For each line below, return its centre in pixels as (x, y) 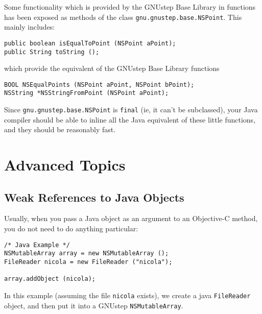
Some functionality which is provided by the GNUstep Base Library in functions (130, 7)
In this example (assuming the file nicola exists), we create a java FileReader (127, 295)
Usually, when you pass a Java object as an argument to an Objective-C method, (131, 218)
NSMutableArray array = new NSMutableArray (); (87, 253)
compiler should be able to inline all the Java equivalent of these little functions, (130, 119)
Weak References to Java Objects (94, 197)
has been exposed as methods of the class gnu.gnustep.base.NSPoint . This (123, 17)
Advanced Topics (65, 165)
